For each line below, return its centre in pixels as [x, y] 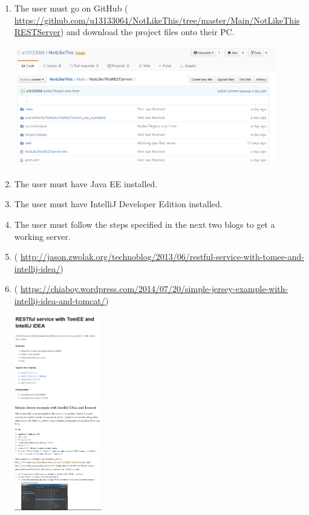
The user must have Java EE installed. [86, 183]
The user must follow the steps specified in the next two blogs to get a [145, 224]
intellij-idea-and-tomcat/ [60, 300]
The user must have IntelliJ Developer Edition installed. [118, 204]
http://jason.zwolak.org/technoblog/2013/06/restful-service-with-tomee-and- [162, 257]
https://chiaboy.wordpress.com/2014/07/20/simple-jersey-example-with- [154, 289]
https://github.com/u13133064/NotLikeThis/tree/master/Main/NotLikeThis [157, 20]
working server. [42, 236]
